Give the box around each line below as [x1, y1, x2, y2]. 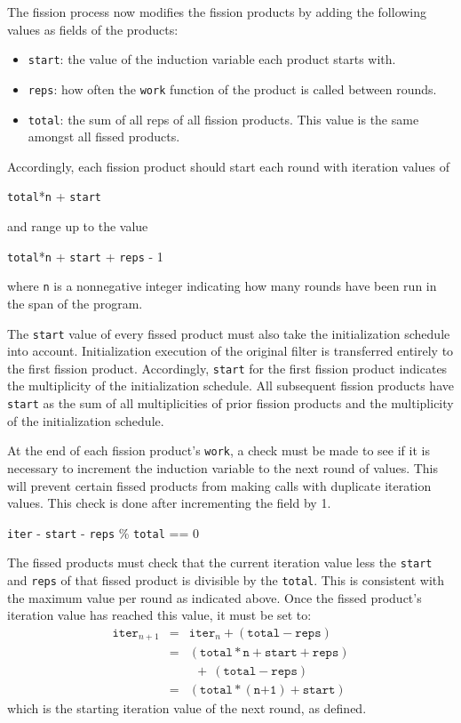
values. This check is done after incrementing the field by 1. [7, 494, 331, 512]
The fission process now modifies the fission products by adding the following [7, 3, 427, 20]
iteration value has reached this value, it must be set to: [7, 606, 312, 624]
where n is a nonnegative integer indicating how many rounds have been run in [7, 277, 437, 295]
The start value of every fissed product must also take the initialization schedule [7, 324, 450, 342]
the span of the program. [7, 293, 143, 312]
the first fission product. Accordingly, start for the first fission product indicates [7, 358, 448, 377]
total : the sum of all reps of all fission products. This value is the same [28, 109, 419, 128]
